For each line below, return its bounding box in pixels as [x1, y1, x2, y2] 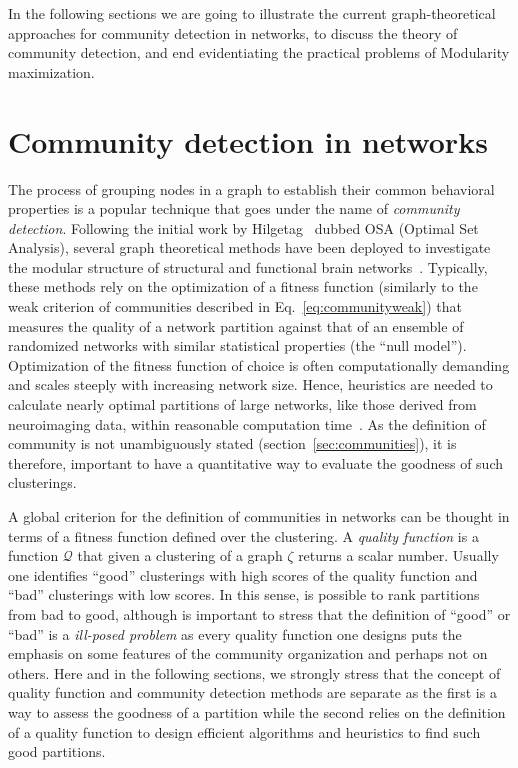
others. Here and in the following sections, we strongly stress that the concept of [8, 662, 501, 683]
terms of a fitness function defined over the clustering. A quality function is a [8, 525, 479, 546]
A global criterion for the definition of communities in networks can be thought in [8, 506, 510, 526]
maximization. [8, 61, 95, 82]
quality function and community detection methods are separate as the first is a [8, 682, 497, 703]
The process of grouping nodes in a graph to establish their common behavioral [8, 178, 495, 199]
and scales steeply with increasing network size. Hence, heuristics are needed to [8, 374, 493, 395]
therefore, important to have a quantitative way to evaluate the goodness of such [8, 452, 503, 473]
